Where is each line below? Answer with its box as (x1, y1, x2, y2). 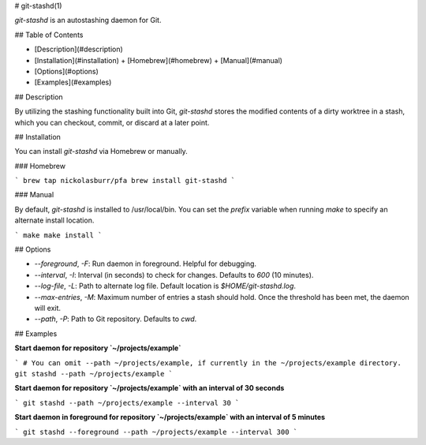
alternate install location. (14, 215, 95, 225)
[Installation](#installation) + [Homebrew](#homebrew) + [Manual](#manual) (34, 55, 283, 65)
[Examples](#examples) (34, 77, 112, 87)
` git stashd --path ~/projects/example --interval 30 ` (14, 398, 240, 407)
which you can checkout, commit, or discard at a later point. (14, 118, 210, 127)
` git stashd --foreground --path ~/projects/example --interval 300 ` (14, 427, 298, 436)
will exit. (34, 303, 62, 312)
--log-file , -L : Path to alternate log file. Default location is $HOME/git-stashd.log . (34, 281, 296, 291)
